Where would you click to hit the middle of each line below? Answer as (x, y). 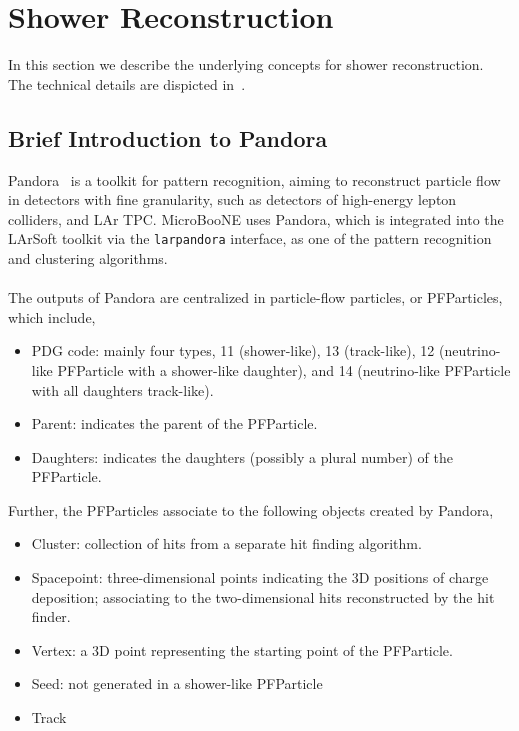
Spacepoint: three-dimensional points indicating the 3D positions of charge (260, 577)
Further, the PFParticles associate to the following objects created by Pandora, (251, 509)
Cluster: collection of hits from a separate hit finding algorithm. (226, 543)
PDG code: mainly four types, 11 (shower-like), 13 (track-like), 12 (233, 350)
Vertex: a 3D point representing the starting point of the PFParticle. (242, 649)
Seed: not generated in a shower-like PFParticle (177, 683)
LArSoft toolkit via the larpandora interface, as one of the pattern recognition (250, 238)
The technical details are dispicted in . (127, 83)
